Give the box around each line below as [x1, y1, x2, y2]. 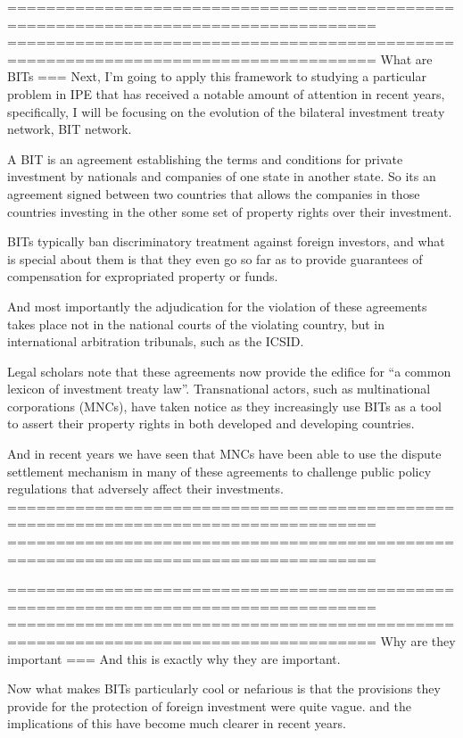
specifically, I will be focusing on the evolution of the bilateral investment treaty [7, 102, 445, 120]
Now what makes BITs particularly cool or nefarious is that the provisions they [7, 679, 441, 698]
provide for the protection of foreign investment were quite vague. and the [7, 696, 411, 715]
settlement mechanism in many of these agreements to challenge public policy [7, 461, 432, 480]
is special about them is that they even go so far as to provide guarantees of [7, 249, 423, 268]
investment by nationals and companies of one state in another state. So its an [7, 167, 436, 186]
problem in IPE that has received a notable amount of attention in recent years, [7, 84, 445, 103]
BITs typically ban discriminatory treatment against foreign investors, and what [7, 232, 445, 251]
